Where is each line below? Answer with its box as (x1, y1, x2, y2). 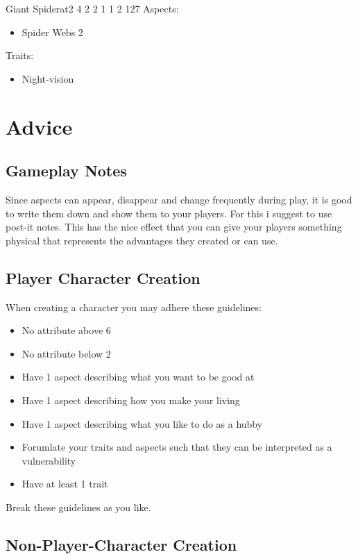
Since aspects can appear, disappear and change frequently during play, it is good (6, 192, 352, 206)
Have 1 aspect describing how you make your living (22, 392, 240, 407)
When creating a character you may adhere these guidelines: (6, 299, 262, 314)
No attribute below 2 (22, 346, 111, 360)
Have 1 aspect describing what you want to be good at (22, 369, 255, 384)
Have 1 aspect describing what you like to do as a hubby (22, 416, 263, 431)
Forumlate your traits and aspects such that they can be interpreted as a (22, 440, 332, 454)
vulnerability (22, 453, 76, 467)
